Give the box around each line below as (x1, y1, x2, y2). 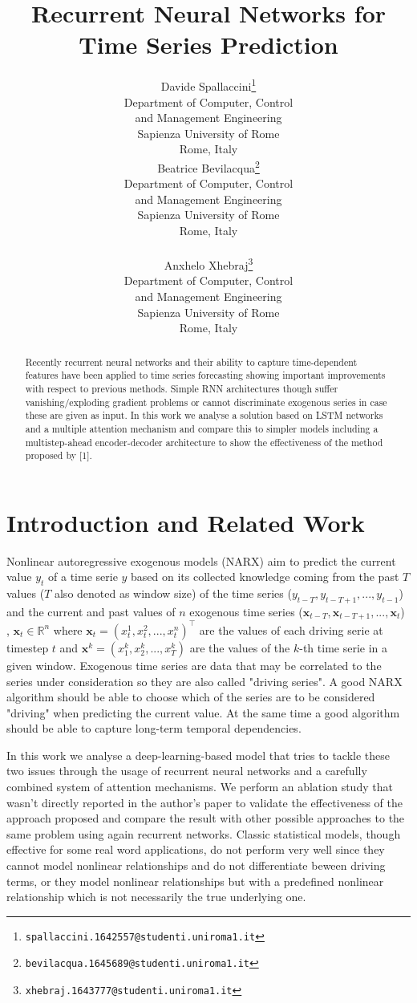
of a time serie (48, 568, 118, 585)
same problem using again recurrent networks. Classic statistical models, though (6, 825, 401, 842)
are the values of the (189, 639, 290, 656)
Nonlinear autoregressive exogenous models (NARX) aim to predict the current (6, 552, 396, 569)
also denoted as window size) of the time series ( (54, 585, 292, 602)
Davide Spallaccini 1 (160, 75, 257, 94)
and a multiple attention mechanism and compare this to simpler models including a (25, 421, 379, 435)
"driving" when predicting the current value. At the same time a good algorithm (6, 704, 400, 721)
